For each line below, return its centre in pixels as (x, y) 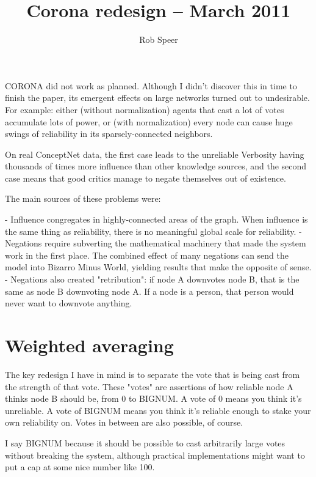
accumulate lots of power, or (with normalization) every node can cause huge (149, 121)
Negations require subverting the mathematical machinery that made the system (156, 243)
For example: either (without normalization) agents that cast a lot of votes (145, 109)
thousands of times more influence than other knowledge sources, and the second (156, 166)
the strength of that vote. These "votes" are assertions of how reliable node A (149, 386)
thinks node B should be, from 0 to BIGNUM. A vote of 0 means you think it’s (153, 398)
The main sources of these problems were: (83, 198)
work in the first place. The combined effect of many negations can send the (147, 255)
